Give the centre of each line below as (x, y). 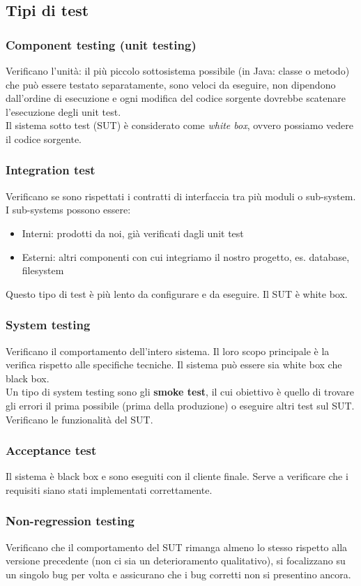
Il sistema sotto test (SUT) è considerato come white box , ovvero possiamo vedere (179, 125)
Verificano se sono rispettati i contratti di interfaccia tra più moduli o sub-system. (181, 196)
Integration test (51, 170)
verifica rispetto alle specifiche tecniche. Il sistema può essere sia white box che (174, 365)
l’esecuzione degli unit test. (63, 111)
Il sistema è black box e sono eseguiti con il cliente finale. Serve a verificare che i (177, 476)
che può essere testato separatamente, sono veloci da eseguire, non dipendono (171, 84)
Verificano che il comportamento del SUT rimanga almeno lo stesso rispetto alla (177, 547)
